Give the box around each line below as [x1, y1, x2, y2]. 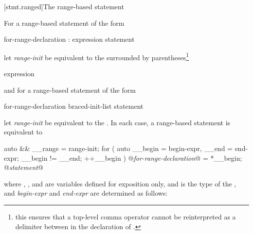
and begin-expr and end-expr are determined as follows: [4, 188, 168, 198]
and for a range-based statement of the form [4, 84, 136, 95]
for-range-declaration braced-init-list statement [4, 101, 144, 111]
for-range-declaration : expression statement [4, 34, 135, 44]
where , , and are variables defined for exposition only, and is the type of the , [4, 178, 236, 188]
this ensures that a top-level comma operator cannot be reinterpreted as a [15, 211, 236, 221]
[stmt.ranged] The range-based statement [4, 1, 124, 11]
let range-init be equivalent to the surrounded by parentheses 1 [4, 50, 189, 62]
